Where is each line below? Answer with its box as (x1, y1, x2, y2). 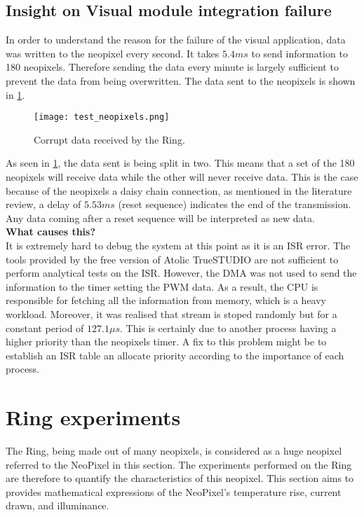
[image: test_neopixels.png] (34, 112, 170, 123)
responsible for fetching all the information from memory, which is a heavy (6, 293, 327, 308)
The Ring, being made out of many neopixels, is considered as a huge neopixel (6, 443, 342, 458)
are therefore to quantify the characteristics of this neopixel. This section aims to (6, 471, 354, 485)
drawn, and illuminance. (6, 498, 109, 513)
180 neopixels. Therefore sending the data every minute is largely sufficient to (6, 60, 339, 74)
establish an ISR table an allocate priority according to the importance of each (6, 347, 344, 362)
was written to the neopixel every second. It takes (6, 46, 220, 60)
